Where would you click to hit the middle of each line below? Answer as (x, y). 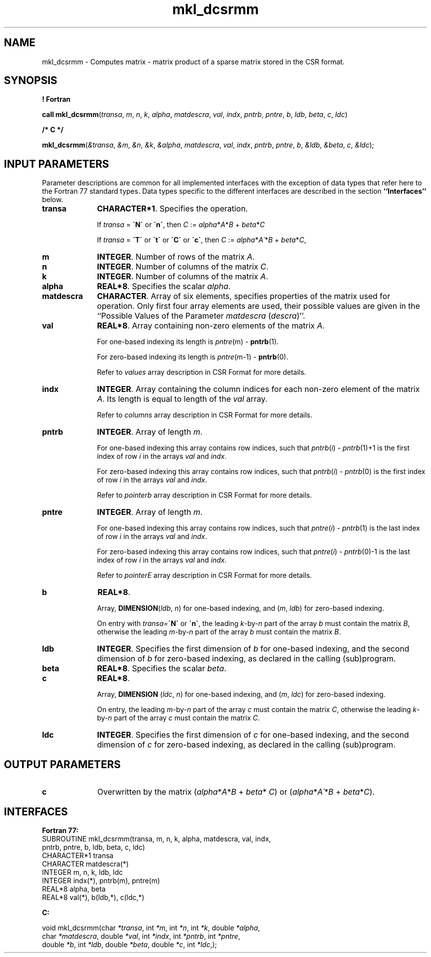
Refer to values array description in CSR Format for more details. (202, 372)
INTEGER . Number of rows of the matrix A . (176, 257)
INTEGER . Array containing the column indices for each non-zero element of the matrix (259, 389)
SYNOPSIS (31, 81)
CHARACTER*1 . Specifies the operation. (172, 209)
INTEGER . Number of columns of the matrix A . (183, 277)
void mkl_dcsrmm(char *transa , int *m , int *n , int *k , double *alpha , (151, 927)
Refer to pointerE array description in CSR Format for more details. (204, 575)
